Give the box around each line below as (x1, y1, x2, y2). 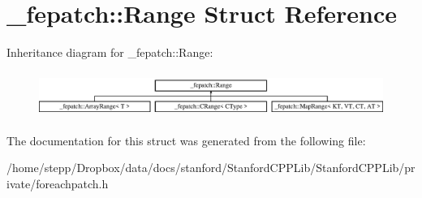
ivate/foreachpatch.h (6, 174, 109, 192)
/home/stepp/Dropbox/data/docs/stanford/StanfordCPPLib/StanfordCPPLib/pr (6, 159, 416, 176)
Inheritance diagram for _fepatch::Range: (6, 44, 213, 61)
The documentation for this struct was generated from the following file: (6, 131, 366, 148)
